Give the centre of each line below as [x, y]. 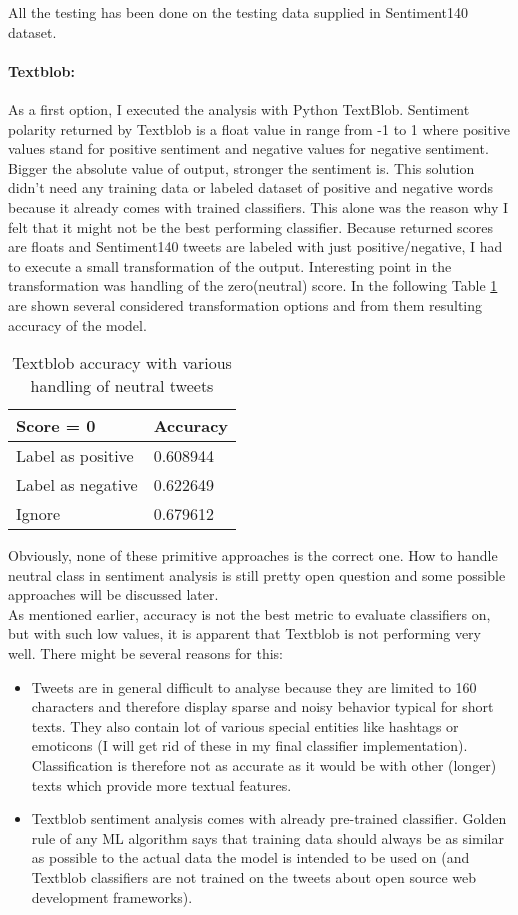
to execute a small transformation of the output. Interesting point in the [230, 265]
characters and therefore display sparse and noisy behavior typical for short [262, 706]
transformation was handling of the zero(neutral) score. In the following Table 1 [253, 285]
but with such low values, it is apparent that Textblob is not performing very [244, 633]
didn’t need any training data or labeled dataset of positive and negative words [250, 187]
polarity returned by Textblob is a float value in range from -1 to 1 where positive [259, 128]
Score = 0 [56, 426]
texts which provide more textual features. [161, 784]
